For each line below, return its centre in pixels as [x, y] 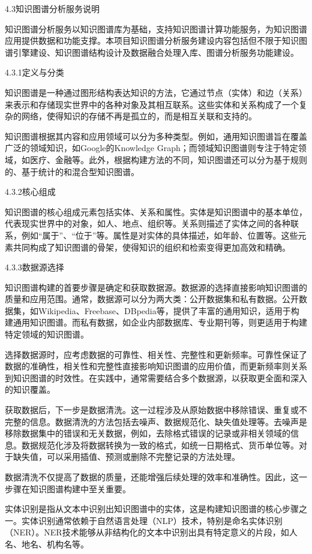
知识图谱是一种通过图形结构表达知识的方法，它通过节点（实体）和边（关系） [156, 92]
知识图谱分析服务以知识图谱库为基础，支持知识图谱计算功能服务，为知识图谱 [156, 28]
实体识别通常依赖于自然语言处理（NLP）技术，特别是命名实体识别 [152, 520]
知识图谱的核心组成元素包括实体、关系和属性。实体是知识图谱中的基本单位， [156, 211]
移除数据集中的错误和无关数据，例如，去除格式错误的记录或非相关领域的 [148, 433]
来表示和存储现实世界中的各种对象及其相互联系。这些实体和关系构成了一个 [152, 104]
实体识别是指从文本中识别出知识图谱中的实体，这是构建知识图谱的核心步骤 [152, 509]
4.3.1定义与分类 [34, 72]
